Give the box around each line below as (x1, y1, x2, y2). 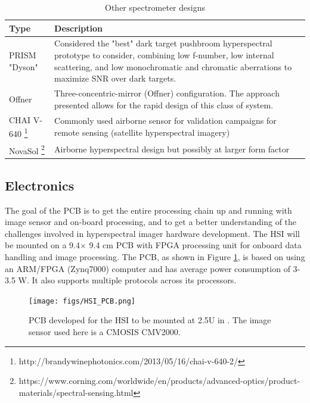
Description (54, 21, 103, 34)
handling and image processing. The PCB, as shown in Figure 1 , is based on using (5, 250, 305, 263)
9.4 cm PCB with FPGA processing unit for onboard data (89, 239, 302, 251)
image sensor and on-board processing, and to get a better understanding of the (5, 215, 297, 228)
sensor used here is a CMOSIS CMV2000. (29, 325, 181, 338)
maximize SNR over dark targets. (54, 72, 176, 85)
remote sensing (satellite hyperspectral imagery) (54, 126, 230, 138)
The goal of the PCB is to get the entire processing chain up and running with (5, 204, 292, 216)
